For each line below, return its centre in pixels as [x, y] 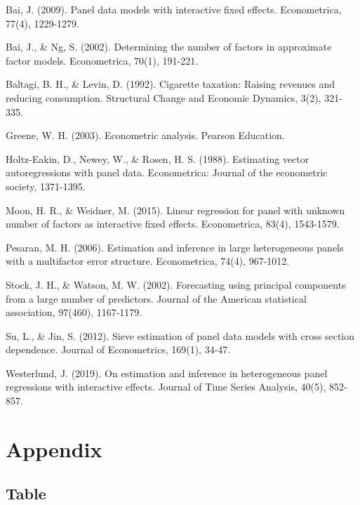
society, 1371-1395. [46, 186]
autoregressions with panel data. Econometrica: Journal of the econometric [167, 172]
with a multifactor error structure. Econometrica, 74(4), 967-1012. [148, 261]
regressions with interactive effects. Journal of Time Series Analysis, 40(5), [166, 387]
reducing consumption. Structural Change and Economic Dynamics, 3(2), [164, 97]
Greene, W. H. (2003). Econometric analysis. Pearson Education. [145, 135]
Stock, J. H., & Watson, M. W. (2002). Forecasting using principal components [176, 284]
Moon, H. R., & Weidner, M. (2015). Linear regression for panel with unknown [175, 210]
